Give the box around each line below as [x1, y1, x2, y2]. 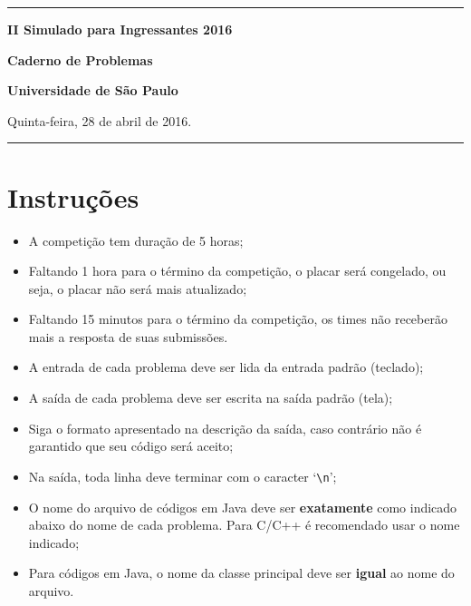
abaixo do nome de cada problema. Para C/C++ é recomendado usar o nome [28, 515, 460, 534]
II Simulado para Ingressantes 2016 [7, 20, 233, 38]
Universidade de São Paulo [7, 81, 178, 100]
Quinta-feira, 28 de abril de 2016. [7, 111, 192, 130]
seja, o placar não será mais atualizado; [28, 279, 247, 298]
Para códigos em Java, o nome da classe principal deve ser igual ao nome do [28, 563, 455, 582]
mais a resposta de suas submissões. [28, 327, 228, 346]
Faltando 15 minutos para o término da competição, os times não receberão [28, 309, 447, 328]
